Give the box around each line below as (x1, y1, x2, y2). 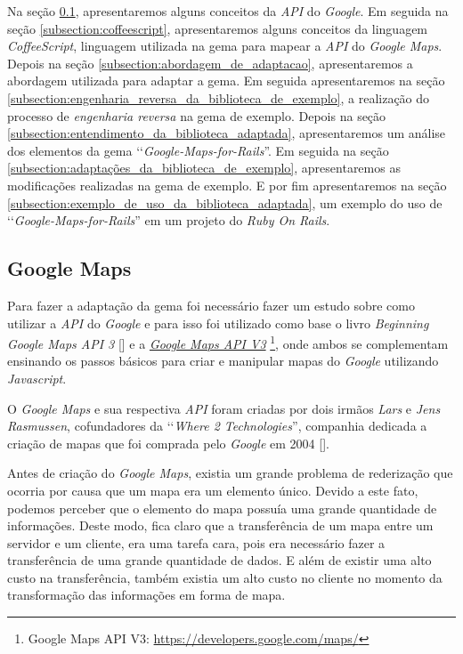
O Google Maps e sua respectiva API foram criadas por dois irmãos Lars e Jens (7, 399, 441, 417)
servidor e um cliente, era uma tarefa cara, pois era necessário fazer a (7, 533, 386, 552)
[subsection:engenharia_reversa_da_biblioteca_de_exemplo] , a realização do (7, 88, 430, 107)
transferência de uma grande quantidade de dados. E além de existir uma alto (7, 551, 432, 569)
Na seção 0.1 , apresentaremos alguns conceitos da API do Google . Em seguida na (7, 2, 449, 20)
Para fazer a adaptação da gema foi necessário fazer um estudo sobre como (7, 295, 415, 314)
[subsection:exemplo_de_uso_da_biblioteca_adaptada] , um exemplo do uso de (7, 193, 443, 212)
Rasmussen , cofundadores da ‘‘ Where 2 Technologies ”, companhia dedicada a (7, 416, 427, 435)
